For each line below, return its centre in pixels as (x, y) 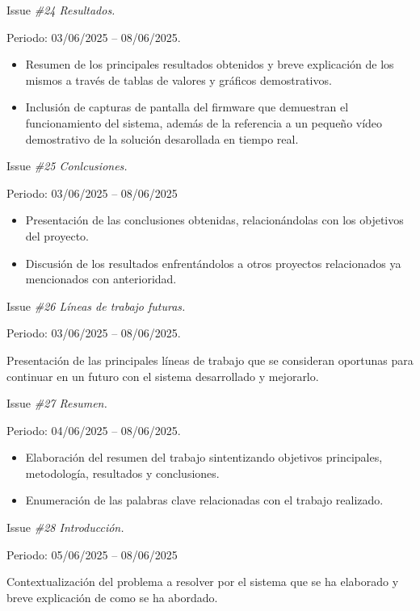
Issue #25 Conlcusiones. (67, 166)
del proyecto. (57, 235)
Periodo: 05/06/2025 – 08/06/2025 (92, 554)
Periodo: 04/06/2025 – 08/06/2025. (94, 430)
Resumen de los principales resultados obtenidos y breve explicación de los (210, 64)
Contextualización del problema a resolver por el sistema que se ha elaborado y (203, 582)
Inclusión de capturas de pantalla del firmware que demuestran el (187, 107)
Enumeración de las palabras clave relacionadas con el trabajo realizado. (204, 500)
